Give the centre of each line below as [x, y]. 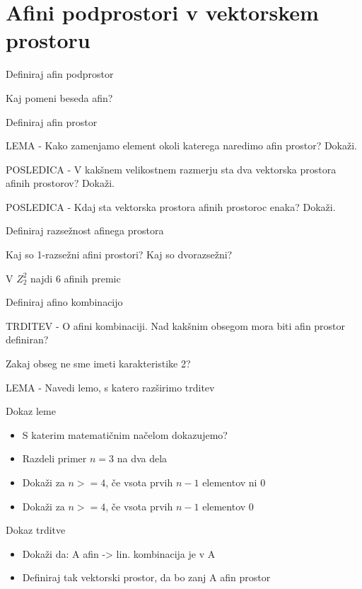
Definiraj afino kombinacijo [64, 302]
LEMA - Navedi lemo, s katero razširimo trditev [110, 387]
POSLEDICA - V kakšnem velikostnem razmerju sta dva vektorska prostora [171, 169]
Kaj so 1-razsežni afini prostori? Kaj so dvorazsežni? [119, 255]
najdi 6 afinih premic [76, 278]
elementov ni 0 [234, 482]
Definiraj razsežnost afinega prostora [85, 230]
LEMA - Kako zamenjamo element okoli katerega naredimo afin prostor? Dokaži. [182, 145]
